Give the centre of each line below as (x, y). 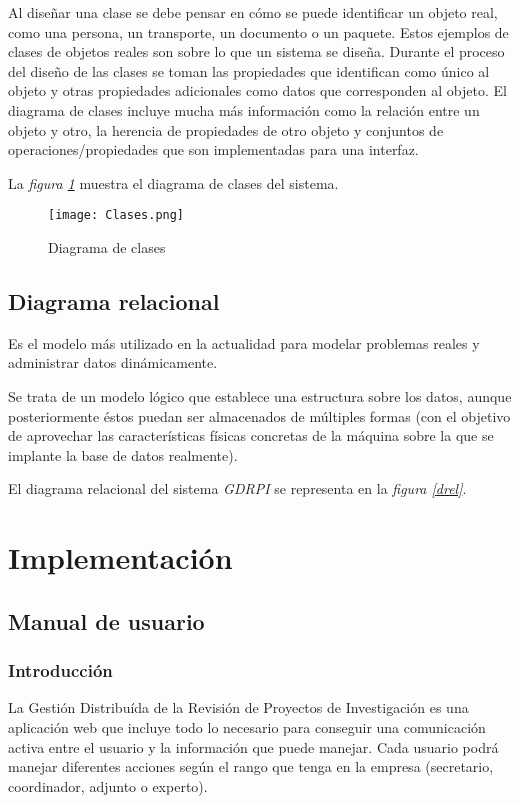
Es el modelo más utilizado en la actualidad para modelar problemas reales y (244, 342)
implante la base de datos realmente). (123, 454)
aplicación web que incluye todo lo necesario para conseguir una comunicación (247, 726)
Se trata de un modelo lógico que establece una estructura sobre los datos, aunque (260, 395)
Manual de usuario (106, 620)
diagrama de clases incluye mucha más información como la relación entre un (244, 109)
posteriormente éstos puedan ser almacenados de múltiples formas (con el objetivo (259, 415)
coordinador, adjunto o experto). (108, 785)
